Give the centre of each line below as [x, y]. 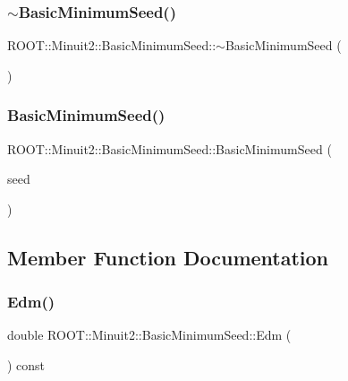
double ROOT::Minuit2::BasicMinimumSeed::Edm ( [149, 335]
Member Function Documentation [168, 257]
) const [26, 365]
